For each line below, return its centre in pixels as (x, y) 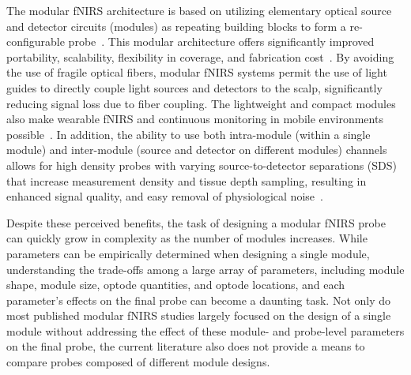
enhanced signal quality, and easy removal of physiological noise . (165, 196)
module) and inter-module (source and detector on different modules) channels (197, 150)
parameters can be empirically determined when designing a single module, (188, 253)
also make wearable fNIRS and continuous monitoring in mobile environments (195, 119)
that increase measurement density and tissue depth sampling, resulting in (187, 180)
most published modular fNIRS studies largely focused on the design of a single (199, 315)
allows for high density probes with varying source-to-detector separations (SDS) (202, 165)
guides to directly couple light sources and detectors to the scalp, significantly (194, 87)
